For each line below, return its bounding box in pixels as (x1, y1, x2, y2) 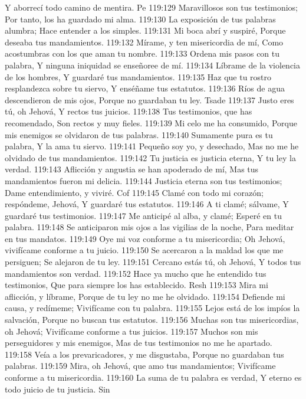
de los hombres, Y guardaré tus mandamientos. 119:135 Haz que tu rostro (5, 70, 272, 83)
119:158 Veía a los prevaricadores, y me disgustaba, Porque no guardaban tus (5, 348, 284, 360)
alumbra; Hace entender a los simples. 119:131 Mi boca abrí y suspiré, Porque (5, 24, 286, 37)
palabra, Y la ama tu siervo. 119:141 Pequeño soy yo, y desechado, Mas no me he (5, 140, 299, 152)
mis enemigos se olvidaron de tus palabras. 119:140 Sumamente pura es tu (5, 128, 273, 140)
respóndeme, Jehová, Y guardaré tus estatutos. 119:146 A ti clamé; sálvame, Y (5, 198, 289, 210)
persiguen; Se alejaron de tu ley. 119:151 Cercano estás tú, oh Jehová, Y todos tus (5, 256, 301, 268)
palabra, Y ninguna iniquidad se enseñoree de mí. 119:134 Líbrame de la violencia (5, 58, 300, 71)
